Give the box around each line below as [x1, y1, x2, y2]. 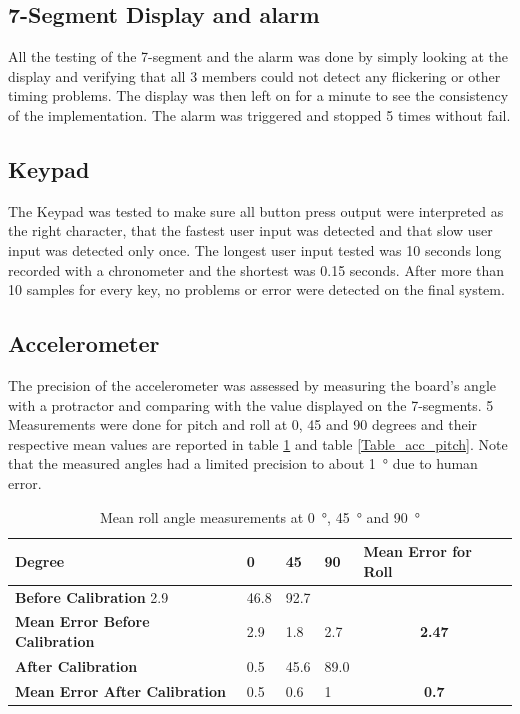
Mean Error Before [15, 611, 150, 632]
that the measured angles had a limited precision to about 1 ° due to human [8, 453, 478, 474]
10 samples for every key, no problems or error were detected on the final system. [8, 279, 505, 300]
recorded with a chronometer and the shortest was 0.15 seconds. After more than [8, 259, 505, 280]
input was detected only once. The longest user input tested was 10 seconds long [8, 239, 502, 260]
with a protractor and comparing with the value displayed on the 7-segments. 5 [8, 394, 494, 415]
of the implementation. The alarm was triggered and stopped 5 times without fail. [8, 104, 511, 125]
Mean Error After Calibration [15, 680, 226, 701]
